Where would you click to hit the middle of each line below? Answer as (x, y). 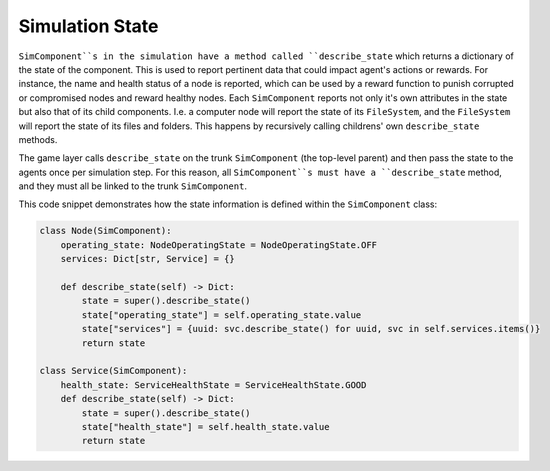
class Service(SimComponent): (113, 371)
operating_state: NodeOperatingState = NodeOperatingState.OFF (219, 244)
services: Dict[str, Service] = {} (147, 259)
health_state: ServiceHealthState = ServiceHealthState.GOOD (213, 384)
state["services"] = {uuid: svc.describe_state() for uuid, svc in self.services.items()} (311, 329)
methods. (38, 139)
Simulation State (88, 26)
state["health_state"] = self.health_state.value (205, 426)
